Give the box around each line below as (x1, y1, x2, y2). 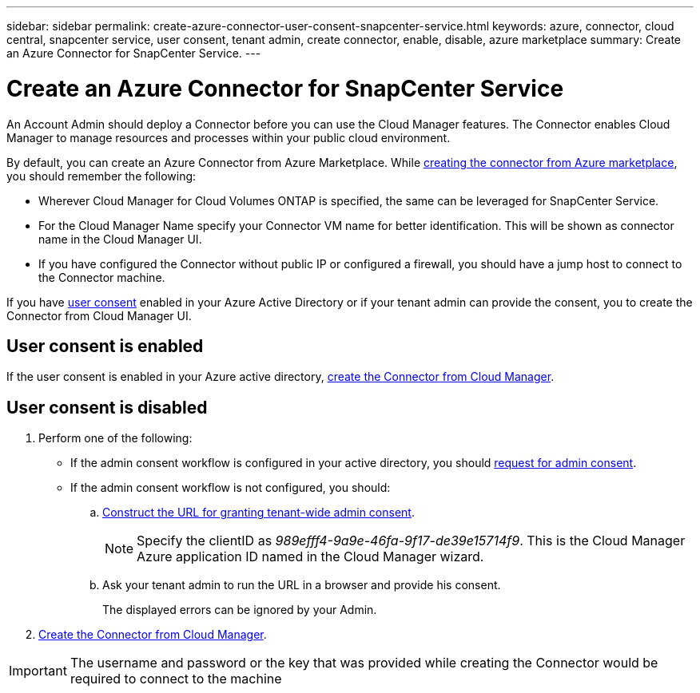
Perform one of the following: (38, 431, 193, 445)
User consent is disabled (6, 397, 208, 418)
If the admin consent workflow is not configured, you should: (70, 481, 391, 495)
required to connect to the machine (70, 671, 282, 687)
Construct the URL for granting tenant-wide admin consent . (102, 505, 415, 520)
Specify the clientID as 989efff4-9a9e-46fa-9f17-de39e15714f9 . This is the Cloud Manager (137, 533, 686, 549)
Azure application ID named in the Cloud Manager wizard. (137, 548, 484, 565)
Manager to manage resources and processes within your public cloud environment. (6, 130, 451, 145)
